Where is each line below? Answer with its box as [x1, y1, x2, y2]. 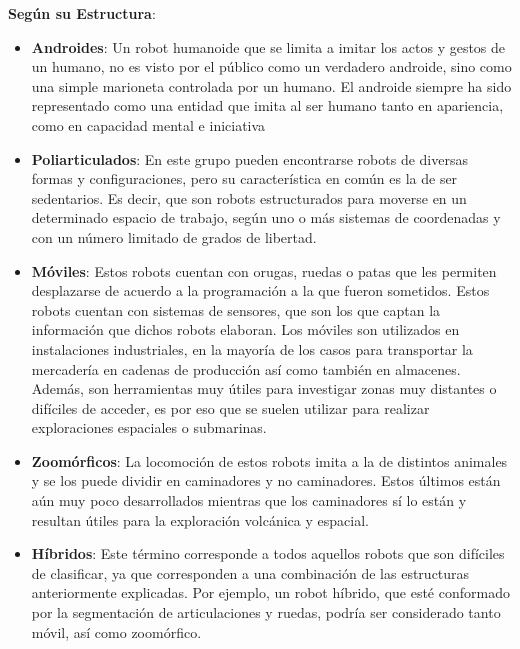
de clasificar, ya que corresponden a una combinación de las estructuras [31, 562, 470, 583]
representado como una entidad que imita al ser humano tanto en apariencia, [31, 95, 504, 116]
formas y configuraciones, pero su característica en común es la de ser [31, 168, 458, 189]
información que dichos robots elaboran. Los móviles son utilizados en [31, 319, 460, 340]
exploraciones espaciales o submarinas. [31, 417, 267, 438]
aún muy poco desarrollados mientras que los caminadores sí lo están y [31, 490, 467, 511]
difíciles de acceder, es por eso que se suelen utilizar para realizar [31, 397, 430, 418]
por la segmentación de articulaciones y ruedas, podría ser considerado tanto [31, 602, 501, 623]
